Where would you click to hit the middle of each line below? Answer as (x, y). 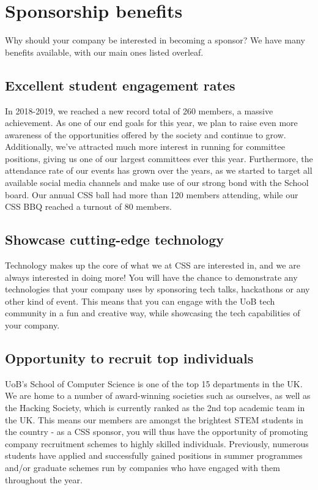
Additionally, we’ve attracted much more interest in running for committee (145, 147)
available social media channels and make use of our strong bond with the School (157, 183)
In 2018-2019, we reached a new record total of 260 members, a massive (139, 110)
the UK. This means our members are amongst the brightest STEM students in (154, 419)
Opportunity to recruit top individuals (129, 358)
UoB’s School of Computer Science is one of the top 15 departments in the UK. (154, 383)
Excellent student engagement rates (120, 85)
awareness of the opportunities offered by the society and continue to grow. (146, 134)
